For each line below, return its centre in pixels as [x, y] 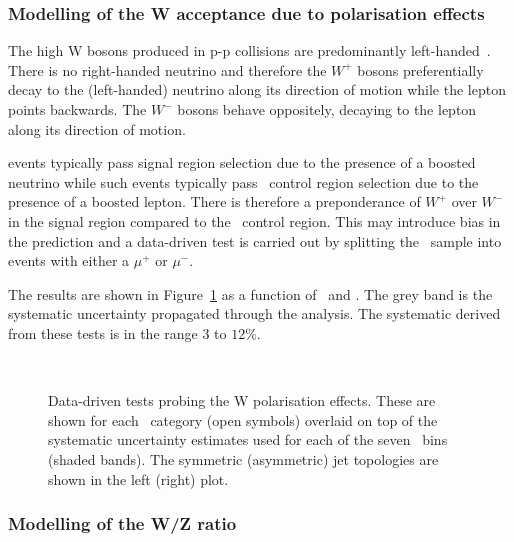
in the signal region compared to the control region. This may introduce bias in [254, 220]
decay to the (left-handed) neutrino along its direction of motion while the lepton [257, 89]
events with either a [69, 260]
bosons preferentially [420, 69]
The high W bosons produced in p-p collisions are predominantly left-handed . [249, 50]
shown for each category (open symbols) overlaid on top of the [243, 419]
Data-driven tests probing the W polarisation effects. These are [242, 400]
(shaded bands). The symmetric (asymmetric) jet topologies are [243, 458]
